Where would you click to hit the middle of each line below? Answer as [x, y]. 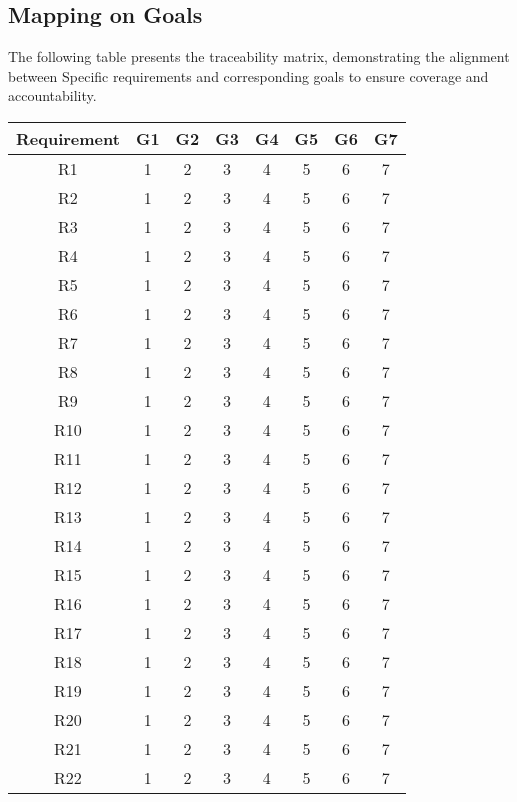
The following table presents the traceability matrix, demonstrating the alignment [259, 56]
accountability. [52, 95]
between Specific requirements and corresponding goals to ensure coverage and [248, 75]
